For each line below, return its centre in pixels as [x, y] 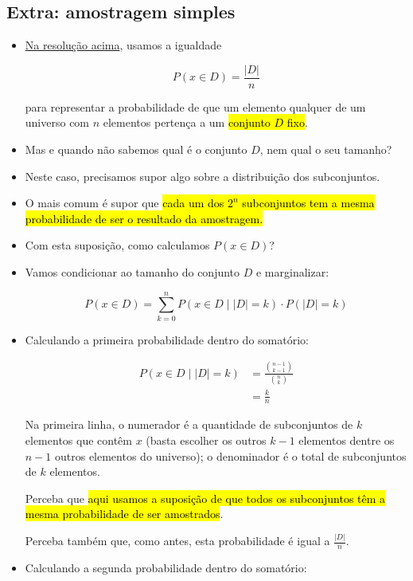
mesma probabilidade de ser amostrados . [124, 514]
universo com [57, 122]
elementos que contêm [79, 440]
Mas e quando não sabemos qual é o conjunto [136, 149]
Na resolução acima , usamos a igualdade [123, 45]
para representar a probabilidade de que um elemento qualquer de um [195, 106]
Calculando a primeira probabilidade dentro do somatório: [167, 339]
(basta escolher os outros [206, 440]
